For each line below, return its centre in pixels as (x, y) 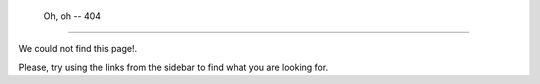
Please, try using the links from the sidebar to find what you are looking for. (173, 67)
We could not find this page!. (78, 49)
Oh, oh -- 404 (72, 16)
